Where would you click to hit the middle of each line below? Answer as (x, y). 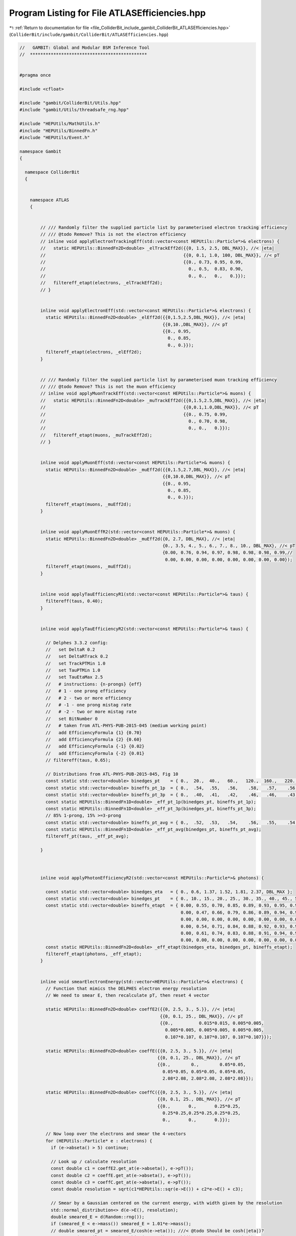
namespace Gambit (40, 151)
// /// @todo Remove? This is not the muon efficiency (108, 387)
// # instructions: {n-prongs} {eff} (93, 684)
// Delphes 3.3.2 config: (77, 642)
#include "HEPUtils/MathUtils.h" (60, 124)
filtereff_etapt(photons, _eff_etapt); (93, 954)
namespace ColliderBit (52, 172)
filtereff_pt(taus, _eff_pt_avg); (87, 836)
